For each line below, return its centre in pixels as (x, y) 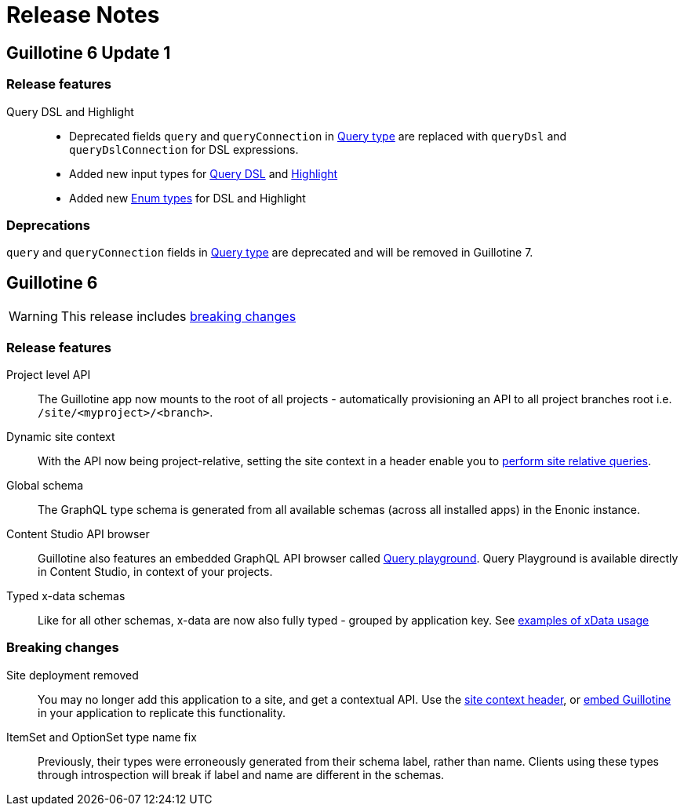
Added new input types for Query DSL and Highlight (204, 173)
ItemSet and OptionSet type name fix (102, 737)
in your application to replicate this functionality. (162, 712)
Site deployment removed (73, 675)
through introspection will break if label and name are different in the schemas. (241, 774)
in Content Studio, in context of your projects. (155, 571)
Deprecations (48, 225)
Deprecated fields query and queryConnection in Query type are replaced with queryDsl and (318, 136)
